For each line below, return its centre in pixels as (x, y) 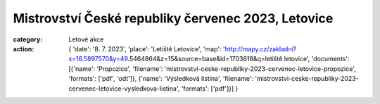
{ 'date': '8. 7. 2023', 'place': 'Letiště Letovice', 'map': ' (147, 48)
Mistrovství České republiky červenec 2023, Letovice (173, 18)
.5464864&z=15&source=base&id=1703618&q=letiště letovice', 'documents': (239, 59)
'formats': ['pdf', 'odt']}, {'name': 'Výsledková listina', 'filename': (161, 79)
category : (28, 39)
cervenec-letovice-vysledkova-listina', (124, 89)
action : (24, 48)
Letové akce (86, 39)
